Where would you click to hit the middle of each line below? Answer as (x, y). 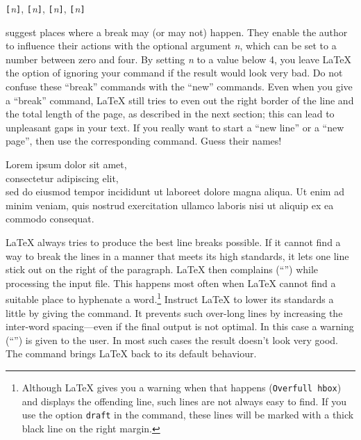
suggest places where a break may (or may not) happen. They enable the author (177, 32)
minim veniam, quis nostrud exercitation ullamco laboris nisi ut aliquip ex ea (170, 205)
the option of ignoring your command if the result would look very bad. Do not (174, 73)
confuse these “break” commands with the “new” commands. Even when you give (179, 87)
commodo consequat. (50, 219)
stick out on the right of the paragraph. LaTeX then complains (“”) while (162, 269)
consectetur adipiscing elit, (62, 178)
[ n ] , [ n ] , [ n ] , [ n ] (45, 8)
